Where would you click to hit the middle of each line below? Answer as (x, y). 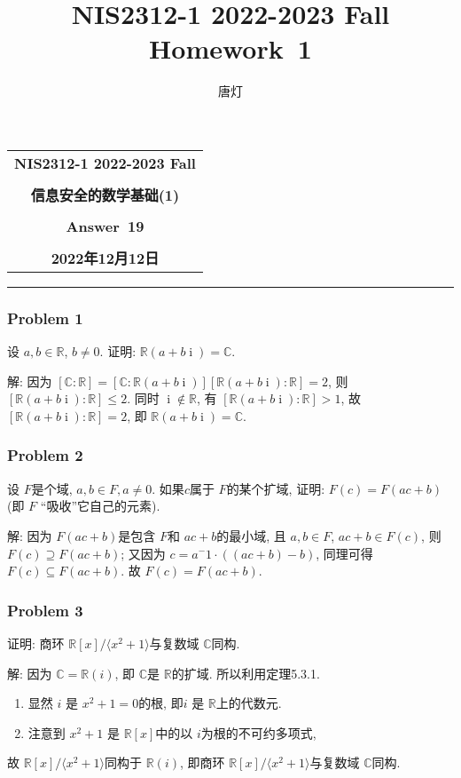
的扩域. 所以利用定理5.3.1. (246, 673)
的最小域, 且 (251, 535)
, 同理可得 (344, 553)
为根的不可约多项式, (258, 732)
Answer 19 (105, 226)
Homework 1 (230, 48)
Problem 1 (45, 318)
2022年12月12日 (105, 258)
